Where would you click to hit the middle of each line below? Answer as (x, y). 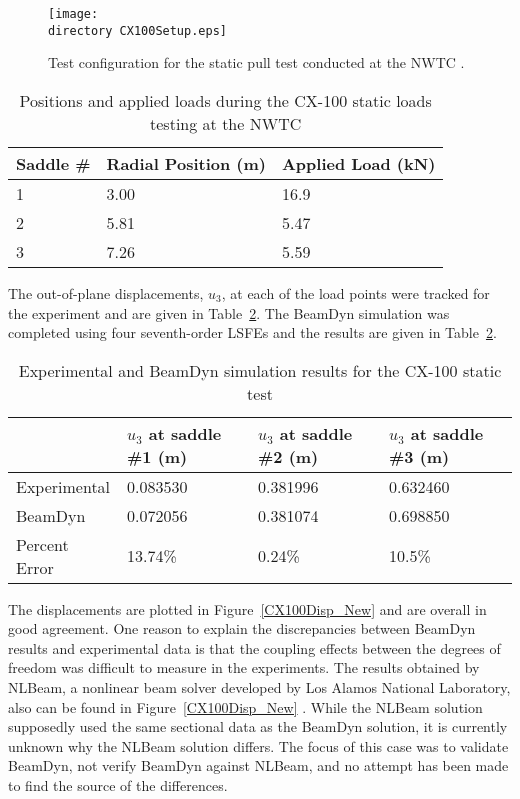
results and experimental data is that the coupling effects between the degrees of (254, 647)
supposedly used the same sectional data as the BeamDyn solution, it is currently (258, 726)
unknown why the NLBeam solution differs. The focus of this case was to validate (258, 745)
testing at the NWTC (226, 123)
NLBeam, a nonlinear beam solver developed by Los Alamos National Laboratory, (259, 687)
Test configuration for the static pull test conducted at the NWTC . (256, 62)
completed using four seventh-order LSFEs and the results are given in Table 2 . (252, 332)
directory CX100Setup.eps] (137, 30)
